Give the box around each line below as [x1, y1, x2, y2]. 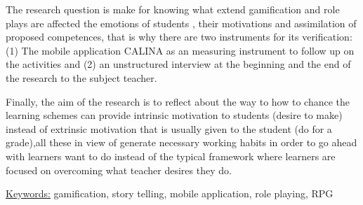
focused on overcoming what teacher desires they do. [6, 162, 232, 177]
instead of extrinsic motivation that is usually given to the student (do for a [6, 121, 332, 136]
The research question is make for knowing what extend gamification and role [6, 2, 340, 16]
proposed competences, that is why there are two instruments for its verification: [6, 29, 352, 44]
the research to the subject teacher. [6, 70, 157, 85]
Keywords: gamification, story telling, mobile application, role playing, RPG [6, 186, 334, 201]
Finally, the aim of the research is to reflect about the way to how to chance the [6, 94, 350, 108]
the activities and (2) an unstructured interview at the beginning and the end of [6, 57, 351, 71]
